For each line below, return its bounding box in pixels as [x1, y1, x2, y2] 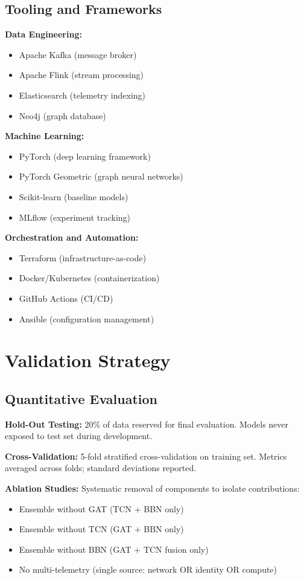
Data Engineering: [5, 28, 82, 41]
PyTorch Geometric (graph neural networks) [19, 170, 183, 183]
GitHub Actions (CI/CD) [19, 292, 113, 304]
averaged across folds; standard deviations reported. [5, 461, 197, 474]
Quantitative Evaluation [5, 389, 157, 408]
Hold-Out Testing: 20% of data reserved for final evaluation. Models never [5, 417, 289, 430]
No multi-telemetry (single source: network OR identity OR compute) [19, 563, 277, 576]
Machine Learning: [5, 129, 84, 142]
